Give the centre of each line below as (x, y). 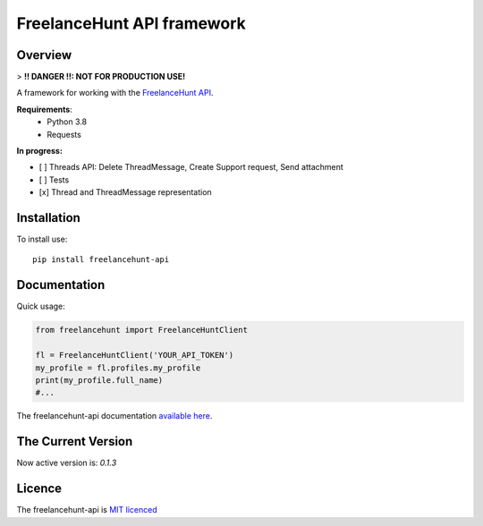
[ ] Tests (54, 180)
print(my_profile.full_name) (99, 380)
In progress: (39, 151)
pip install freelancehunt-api (101, 260)
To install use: (42, 239)
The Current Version (75, 441)
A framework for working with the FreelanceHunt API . (115, 93)
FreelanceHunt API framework (131, 23)
